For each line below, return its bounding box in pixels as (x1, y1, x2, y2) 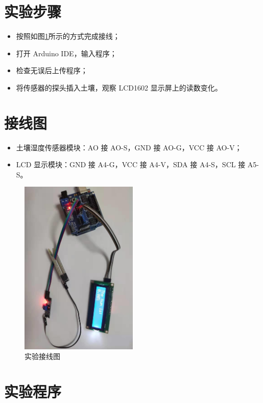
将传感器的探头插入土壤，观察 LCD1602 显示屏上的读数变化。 (16, 82, 222, 93)
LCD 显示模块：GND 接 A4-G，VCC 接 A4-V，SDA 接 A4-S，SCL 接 (16, 159, 246, 170)
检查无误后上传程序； (16, 65, 88, 76)
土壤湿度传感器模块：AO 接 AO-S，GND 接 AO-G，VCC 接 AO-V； (16, 142, 242, 152)
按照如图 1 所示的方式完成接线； (16, 31, 120, 41)
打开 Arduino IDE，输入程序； (16, 48, 117, 58)
